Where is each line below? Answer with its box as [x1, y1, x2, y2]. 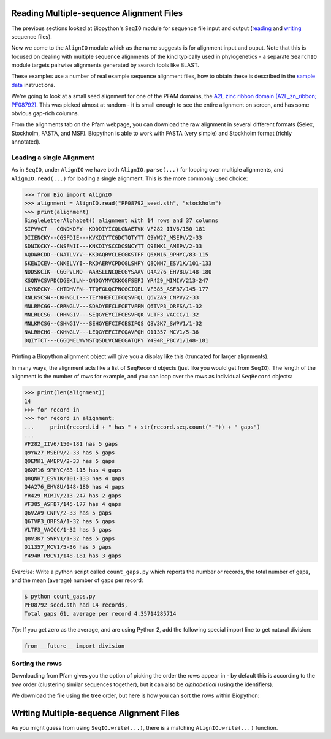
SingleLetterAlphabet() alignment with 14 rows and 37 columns [24, 216, 219, 224]
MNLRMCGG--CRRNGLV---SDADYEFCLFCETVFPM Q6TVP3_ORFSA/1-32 [24, 302, 202, 310]
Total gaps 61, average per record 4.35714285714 [24, 610, 177, 617]
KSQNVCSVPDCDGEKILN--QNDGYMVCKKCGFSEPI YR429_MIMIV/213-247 [24, 277, 209, 284]
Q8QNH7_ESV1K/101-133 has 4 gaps [24, 475, 125, 482]
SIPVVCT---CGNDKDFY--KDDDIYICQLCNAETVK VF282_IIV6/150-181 [24, 226, 205, 232]
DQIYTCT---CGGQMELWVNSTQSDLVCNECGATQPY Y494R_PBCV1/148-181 [24, 337, 209, 344]
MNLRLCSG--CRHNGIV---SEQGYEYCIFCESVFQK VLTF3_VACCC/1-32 [24, 312, 199, 318]
